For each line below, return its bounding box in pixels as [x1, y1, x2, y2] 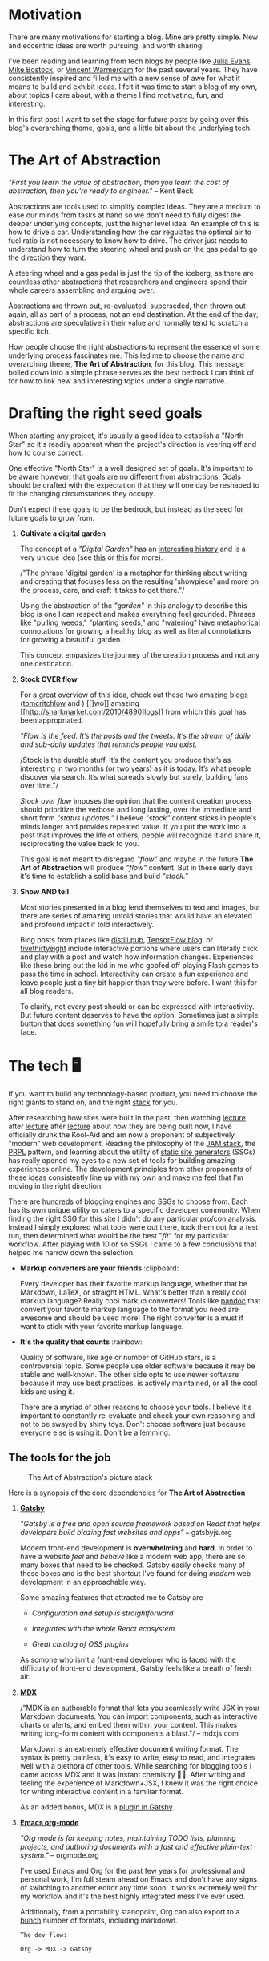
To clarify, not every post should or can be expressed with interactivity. [19, 1001, 255, 1011]
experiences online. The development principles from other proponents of [8, 1164, 252, 1173]
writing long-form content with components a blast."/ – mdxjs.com [19, 1728, 239, 1738]
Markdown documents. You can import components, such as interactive [19, 1711, 258, 1721]
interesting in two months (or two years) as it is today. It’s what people [19, 764, 251, 773]
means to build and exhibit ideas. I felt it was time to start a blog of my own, [8, 82, 258, 91]
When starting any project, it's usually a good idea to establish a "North [8, 431, 244, 440]
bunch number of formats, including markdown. [19, 1915, 178, 1925]
